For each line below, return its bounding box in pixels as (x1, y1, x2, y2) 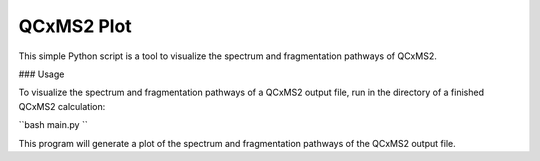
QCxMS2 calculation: (18, 100, 106, 112)
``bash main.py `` (18, 119, 89, 131)
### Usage (18, 68, 65, 80)
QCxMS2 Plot (18, 15, 132, 37)
